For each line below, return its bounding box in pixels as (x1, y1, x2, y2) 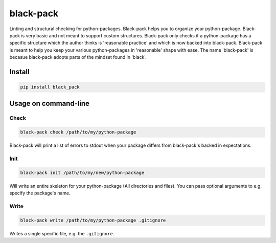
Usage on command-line (9, 99, 89, 107)
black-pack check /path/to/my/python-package (20, 129, 136, 135)
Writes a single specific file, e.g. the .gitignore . (9, 230, 114, 236)
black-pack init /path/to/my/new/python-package (20, 169, 145, 175)
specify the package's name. (9, 190, 71, 196)
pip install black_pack (20, 84, 80, 90)
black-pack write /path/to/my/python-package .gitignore (20, 217, 166, 223)
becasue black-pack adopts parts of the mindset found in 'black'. (9, 54, 147, 60)
